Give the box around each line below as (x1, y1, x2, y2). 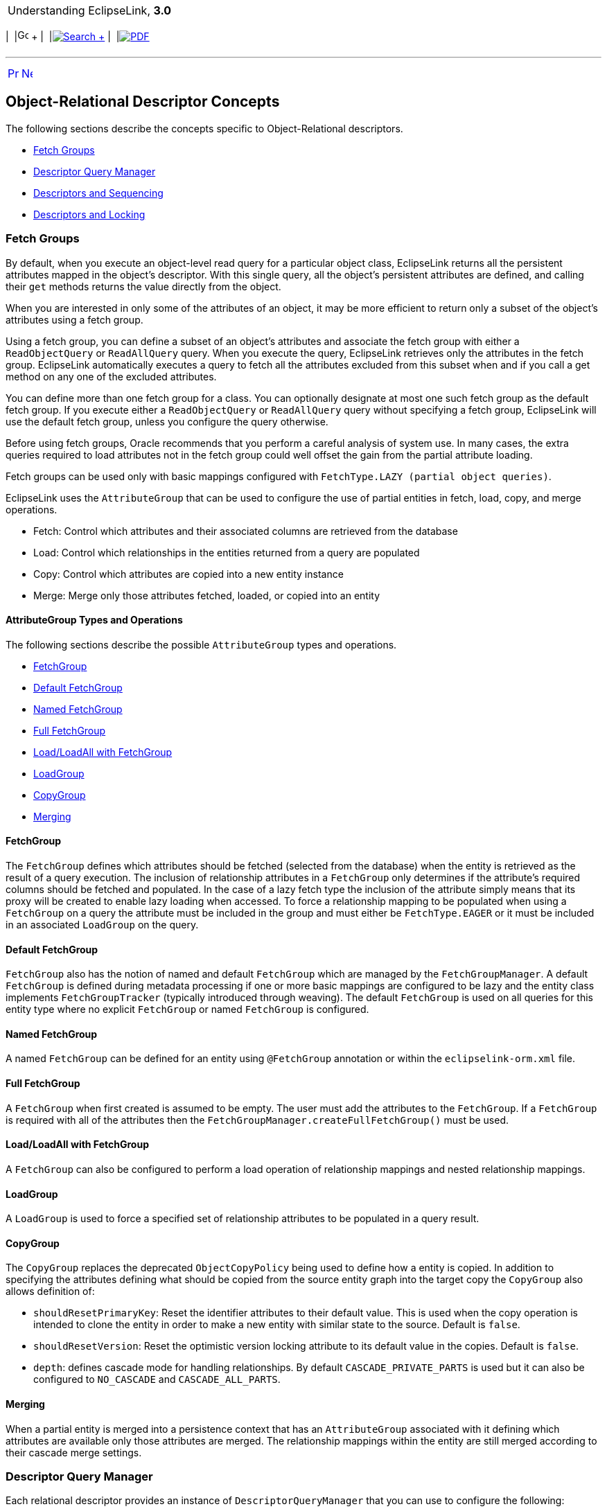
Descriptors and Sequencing (33, 186, 164, 199)
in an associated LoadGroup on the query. (6, 919, 199, 931)
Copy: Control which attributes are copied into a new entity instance (33, 567, 344, 580)
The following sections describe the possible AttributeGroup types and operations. (6, 638, 397, 651)
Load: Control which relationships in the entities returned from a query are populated (33, 546, 420, 558)
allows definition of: (6, 1285, 95, 1298)
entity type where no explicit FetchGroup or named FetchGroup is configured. (6, 1003, 369, 1016)
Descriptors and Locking (33, 208, 146, 220)
